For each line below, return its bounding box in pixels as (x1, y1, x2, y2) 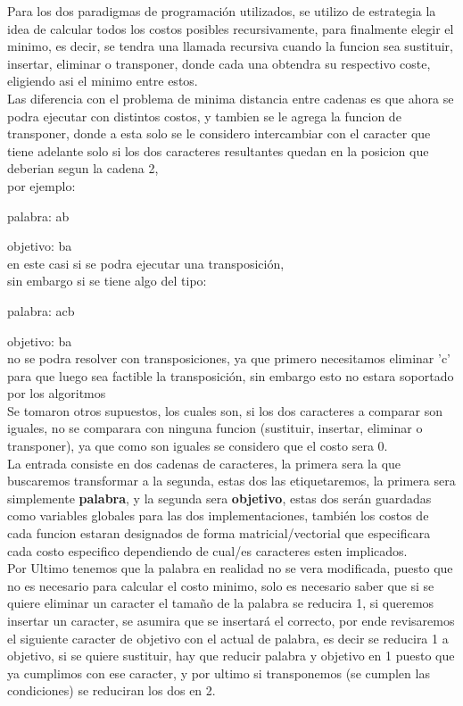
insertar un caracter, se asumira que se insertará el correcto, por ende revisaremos (7, 611, 455, 629)
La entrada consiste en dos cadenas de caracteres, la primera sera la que (7, 453, 401, 472)
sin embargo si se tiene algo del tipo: (7, 271, 207, 290)
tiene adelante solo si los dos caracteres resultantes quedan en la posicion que (7, 141, 429, 160)
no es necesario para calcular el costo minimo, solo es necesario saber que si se (7, 576, 434, 594)
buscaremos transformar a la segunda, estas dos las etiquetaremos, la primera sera (7, 471, 456, 490)
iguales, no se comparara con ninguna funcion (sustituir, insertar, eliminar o (7, 419, 423, 437)
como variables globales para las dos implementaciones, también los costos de (7, 506, 429, 525)
